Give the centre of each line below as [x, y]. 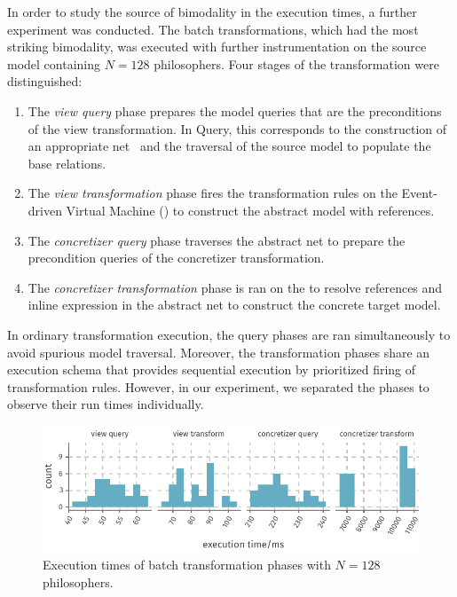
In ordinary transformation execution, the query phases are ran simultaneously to [229, 334]
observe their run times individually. [106, 404]
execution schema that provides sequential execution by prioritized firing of [212, 369]
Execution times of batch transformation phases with [187, 565]
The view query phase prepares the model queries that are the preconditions [235, 110]
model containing [54, 63]
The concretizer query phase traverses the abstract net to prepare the [217, 240]
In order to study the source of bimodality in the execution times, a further [212, 12]
